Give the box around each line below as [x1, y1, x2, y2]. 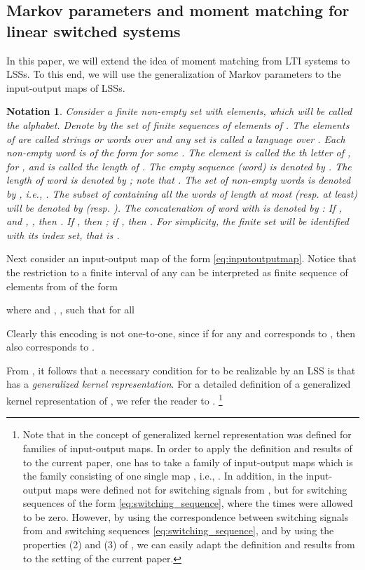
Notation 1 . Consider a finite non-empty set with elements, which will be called [6, 104, 352, 118]
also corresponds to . [6, 339, 95, 354]
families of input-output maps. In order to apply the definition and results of [22, 440, 352, 455]
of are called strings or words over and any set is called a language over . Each [6, 131, 345, 146]
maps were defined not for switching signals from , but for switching [55, 482, 347, 496]
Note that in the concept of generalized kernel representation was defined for [22, 427, 352, 442]
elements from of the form [6, 278, 118, 293]
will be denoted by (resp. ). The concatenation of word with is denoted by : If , [6, 200, 342, 215]
